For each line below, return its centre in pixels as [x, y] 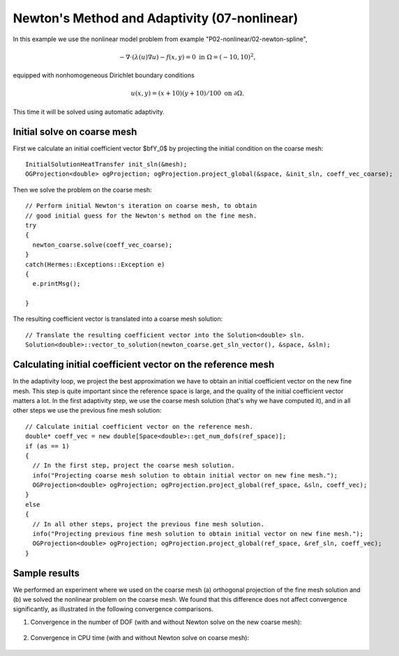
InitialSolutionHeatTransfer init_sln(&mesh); [106, 164]
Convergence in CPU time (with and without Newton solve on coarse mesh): [140, 638]
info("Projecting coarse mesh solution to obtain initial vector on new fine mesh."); [185, 475]
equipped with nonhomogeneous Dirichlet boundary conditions [104, 75]
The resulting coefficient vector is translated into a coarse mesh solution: [118, 319]
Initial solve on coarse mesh [75, 131]
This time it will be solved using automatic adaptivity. [89, 112]
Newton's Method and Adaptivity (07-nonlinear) [156, 18]
